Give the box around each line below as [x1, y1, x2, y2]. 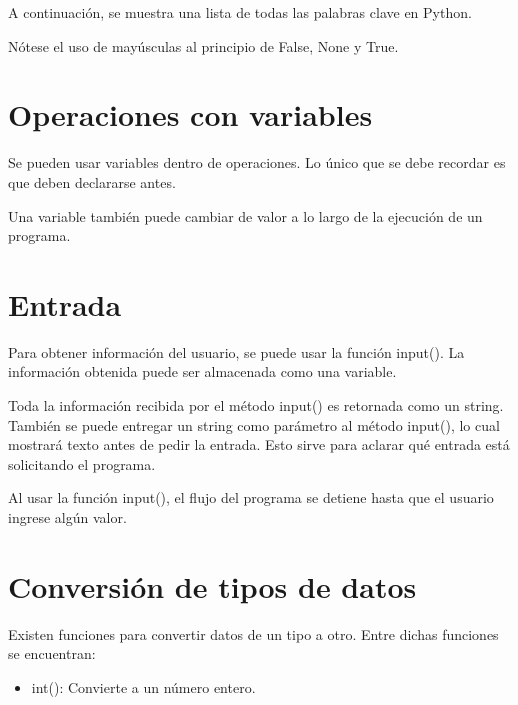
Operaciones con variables [8, 94, 373, 135]
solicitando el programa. [8, 453, 156, 474]
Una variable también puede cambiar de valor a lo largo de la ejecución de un [8, 205, 483, 226]
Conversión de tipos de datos [8, 565, 417, 606]
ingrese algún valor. [8, 506, 127, 527]
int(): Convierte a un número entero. [31, 676, 256, 697]
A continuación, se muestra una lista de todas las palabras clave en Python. [8, 2, 472, 22]
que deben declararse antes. [8, 171, 176, 192]
